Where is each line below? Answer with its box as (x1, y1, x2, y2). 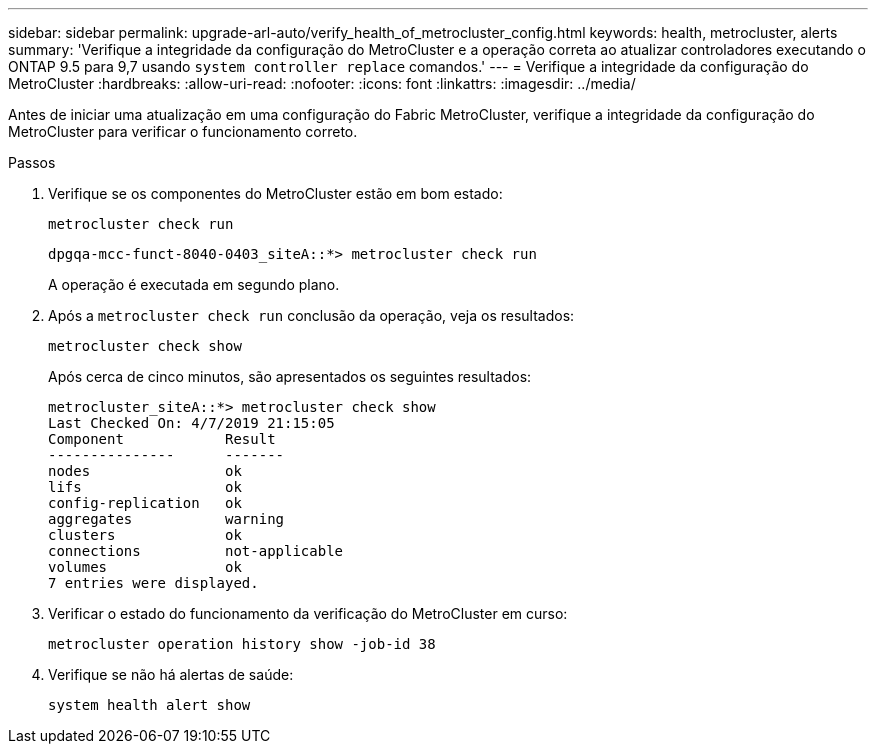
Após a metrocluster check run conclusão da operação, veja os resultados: (48, 307, 575, 324)
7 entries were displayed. (48, 575, 259, 591)
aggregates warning (48, 511, 285, 527)
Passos (8, 154, 56, 171)
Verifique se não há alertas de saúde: (48, 666, 294, 683)
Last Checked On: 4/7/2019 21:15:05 (48, 415, 335, 431)
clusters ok (48, 527, 242, 543)
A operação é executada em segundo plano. (48, 276, 340, 293)
